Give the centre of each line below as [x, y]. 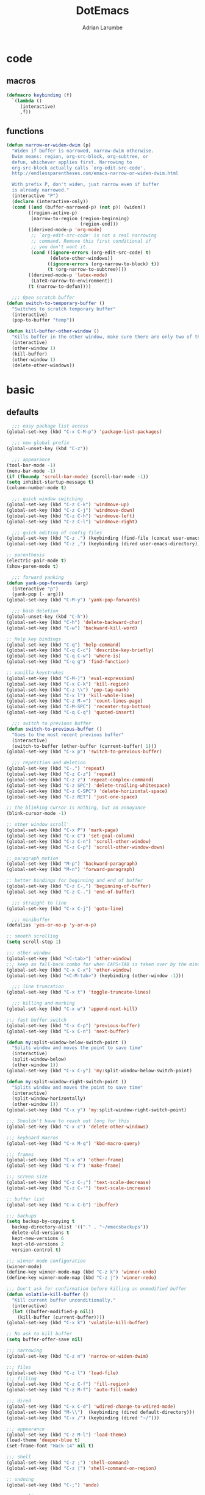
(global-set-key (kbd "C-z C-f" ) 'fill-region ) [68, 1384]
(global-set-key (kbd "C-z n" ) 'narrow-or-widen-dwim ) [77, 1356]
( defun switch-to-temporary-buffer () [56, 303]
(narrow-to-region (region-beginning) [80, 218]
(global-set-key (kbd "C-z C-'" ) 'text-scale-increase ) [79, 1188]
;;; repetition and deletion [49, 763]
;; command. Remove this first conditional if [91, 242]
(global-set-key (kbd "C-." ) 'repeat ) [56, 769]
